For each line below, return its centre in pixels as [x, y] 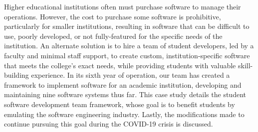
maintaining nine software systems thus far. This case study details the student [125, 94]
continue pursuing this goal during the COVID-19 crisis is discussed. [109, 124]
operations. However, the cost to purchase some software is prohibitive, [113, 16]
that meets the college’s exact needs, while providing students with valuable [120, 65]
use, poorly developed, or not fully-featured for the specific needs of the [113, 36]
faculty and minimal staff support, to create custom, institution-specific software [127, 55]
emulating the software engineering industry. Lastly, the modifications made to [124, 114]
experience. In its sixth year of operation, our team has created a [130, 75]
